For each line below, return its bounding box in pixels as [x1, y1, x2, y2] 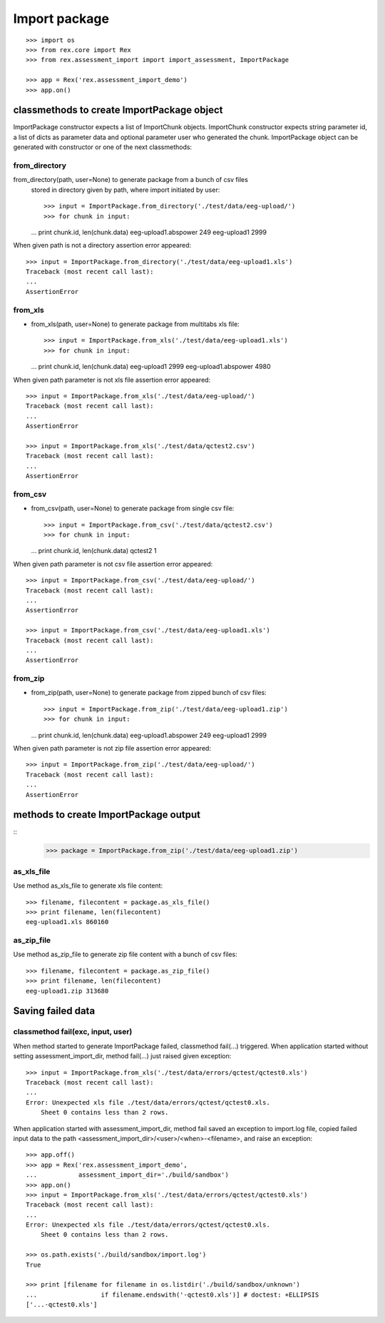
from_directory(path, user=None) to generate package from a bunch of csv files [13, 176, 249, 184]
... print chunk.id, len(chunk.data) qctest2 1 [31, 547, 157, 555]
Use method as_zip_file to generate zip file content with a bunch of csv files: [13, 950, 238, 959]
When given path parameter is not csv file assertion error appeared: [13, 559, 213, 568]
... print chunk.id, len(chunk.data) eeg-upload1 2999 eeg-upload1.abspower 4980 [31, 363, 271, 371]
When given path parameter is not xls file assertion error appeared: [13, 375, 211, 384]
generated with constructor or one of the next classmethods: [13, 143, 192, 151]
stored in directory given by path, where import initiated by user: [31, 186, 220, 194]
